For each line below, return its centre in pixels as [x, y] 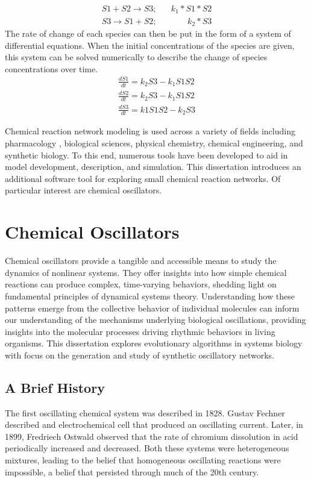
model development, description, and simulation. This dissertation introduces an [153, 167]
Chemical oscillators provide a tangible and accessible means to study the [141, 261]
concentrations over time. [52, 68]
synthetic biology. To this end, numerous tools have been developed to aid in [146, 155]
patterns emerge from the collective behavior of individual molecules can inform [152, 308]
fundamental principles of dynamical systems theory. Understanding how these [150, 296]
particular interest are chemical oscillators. [83, 190]
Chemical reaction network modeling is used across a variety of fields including [150, 131]
